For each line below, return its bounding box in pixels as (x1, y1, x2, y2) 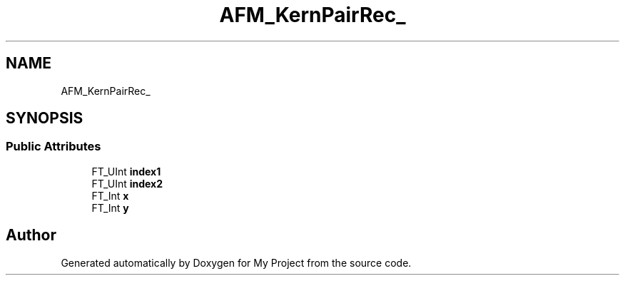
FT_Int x (91, 189, 129, 202)
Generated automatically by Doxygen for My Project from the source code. (61, 256, 412, 269)
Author (6, 226, 56, 245)
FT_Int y (91, 201, 129, 214)
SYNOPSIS (6, 109, 83, 128)
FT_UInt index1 (91, 165, 161, 178)
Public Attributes (6, 139, 101, 154)
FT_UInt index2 (91, 177, 163, 190)
